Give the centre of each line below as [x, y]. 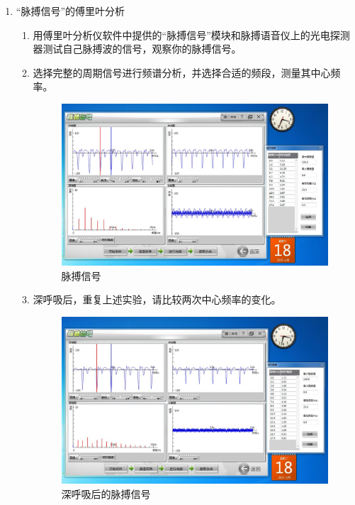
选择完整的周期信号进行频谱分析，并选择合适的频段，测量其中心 [182, 72]
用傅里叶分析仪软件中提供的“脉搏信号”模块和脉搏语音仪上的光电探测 [191, 34]
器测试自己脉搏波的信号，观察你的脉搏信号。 [137, 49]
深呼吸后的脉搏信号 [106, 493]
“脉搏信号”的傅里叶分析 [71, 11]
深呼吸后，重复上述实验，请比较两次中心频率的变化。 [157, 299]
